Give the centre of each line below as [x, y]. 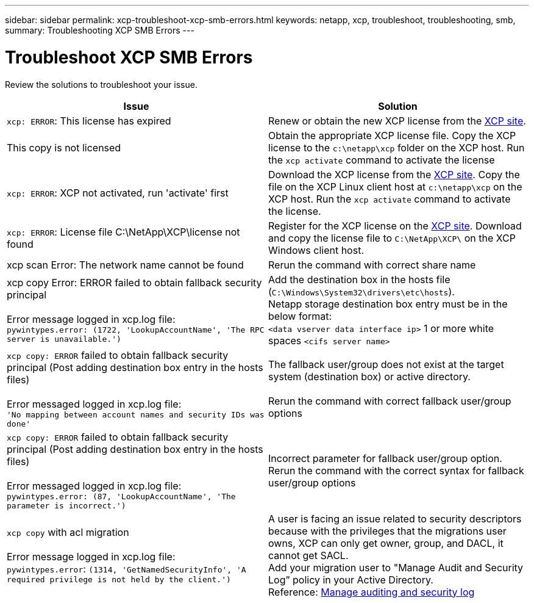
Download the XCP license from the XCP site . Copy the [394, 174]
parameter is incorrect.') [66, 505]
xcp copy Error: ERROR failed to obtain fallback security [134, 282]
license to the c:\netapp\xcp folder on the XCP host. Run [397, 147]
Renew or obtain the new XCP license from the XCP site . [397, 121]
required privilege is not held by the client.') [119, 580]
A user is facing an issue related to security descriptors [395, 518]
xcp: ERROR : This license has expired [89, 121]
